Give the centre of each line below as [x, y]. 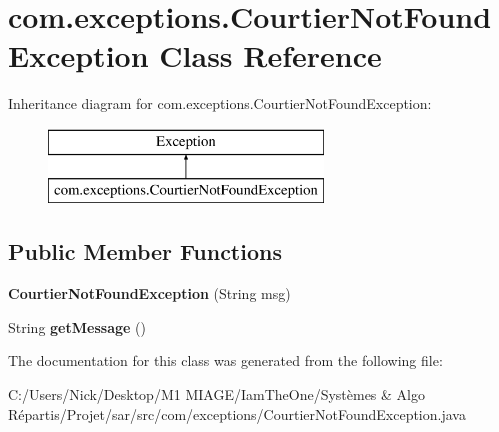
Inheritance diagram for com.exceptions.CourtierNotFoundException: [220, 103]
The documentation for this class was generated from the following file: [225, 360]
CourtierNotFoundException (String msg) [149, 293]
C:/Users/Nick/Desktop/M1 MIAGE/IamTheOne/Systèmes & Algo [216, 394]
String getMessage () [77, 326]
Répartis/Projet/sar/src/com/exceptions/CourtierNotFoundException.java [237, 413]
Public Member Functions [145, 251]
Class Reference [270, 55]
